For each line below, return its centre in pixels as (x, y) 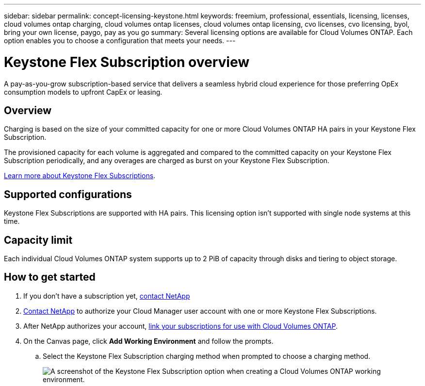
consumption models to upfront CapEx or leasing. (83, 92)
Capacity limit (38, 240)
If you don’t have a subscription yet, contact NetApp (107, 296)
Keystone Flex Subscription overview (127, 62)
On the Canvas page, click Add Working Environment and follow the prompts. (148, 341)
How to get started (50, 277)
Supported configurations (68, 194)
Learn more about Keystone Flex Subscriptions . (80, 176)
